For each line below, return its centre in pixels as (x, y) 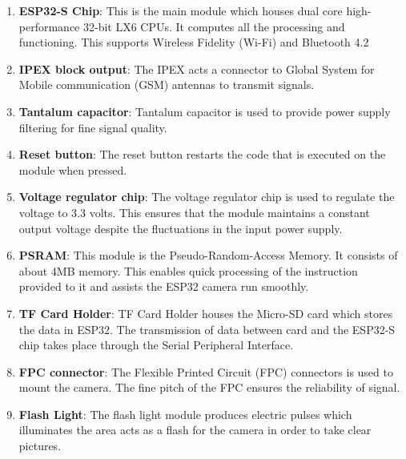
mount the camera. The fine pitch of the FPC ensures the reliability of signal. (209, 387)
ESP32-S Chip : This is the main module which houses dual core (181, 10)
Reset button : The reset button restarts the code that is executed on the (202, 154)
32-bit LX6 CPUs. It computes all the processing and (214, 26)
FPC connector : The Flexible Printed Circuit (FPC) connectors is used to (206, 371)
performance (49, 26)
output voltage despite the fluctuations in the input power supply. (181, 228)
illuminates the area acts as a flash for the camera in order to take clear (195, 430)
